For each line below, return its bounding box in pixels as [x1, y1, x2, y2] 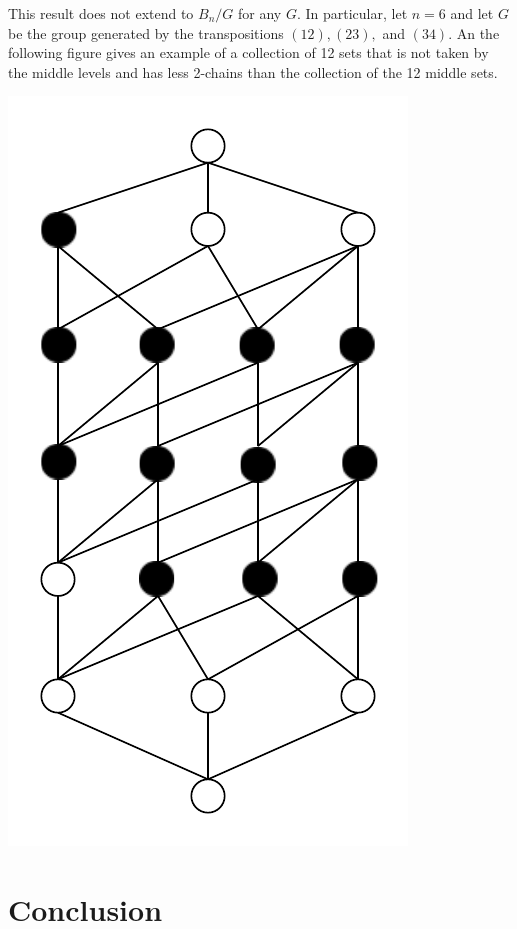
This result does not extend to [8, 3, 194, 23]
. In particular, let [296, 3, 408, 23]
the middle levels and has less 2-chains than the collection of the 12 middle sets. [8, 61, 498, 82]
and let [450, 3, 494, 23]
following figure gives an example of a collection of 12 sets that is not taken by [8, 42, 489, 63]
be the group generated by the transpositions [8, 22, 284, 43]
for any [238, 3, 282, 23]
